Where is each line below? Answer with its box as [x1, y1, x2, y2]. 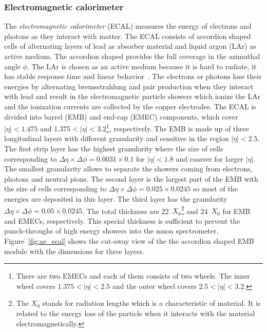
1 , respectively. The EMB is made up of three [106, 122, 249, 133]
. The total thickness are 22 [82, 205, 169, 216]
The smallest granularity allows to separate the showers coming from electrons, [4, 163, 253, 174]
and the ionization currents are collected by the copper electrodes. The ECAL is [4, 101, 256, 111]
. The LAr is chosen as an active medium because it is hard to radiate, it [27, 61, 257, 71]
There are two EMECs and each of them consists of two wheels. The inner [16, 270, 250, 281]
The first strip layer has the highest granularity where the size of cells [4, 143, 223, 153]
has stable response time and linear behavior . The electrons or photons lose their [4, 71, 262, 82]
